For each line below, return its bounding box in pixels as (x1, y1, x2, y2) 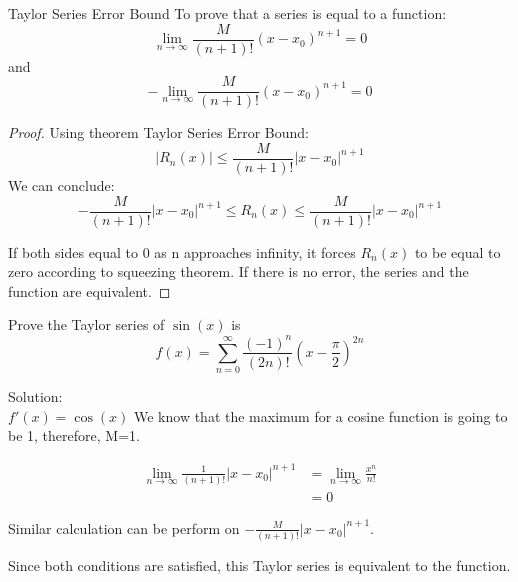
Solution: (8, 386, 63, 407)
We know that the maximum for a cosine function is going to (134, 405, 508, 426)
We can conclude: (8, 174, 115, 195)
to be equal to (414, 241, 501, 262)
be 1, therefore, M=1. (8, 425, 140, 446)
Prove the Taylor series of (8, 314, 165, 335)
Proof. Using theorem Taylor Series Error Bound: (8, 122, 309, 143)
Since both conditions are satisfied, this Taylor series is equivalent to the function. (8, 555, 511, 576)
